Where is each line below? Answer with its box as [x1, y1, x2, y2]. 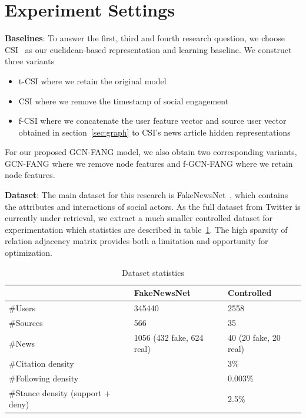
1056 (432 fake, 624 [134, 331, 204, 343]
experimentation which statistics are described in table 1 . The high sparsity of [5, 223, 288, 235]
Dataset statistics [122, 266, 184, 278]
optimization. [5, 246, 52, 259]
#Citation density [9, 357, 74, 370]
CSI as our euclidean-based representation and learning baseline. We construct [5, 43, 292, 55]
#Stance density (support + [9, 386, 111, 399]
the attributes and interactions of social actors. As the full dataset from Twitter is [5, 200, 301, 212]
